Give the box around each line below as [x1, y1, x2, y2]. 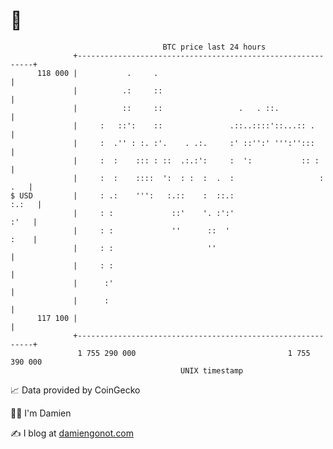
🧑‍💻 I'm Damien [10, 407, 72, 419]
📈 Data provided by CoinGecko [10, 384, 141, 396]
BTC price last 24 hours [162, 42, 267, 52]
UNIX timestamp [180, 365, 244, 376]
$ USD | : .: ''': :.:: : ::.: [10, 190, 235, 201]
